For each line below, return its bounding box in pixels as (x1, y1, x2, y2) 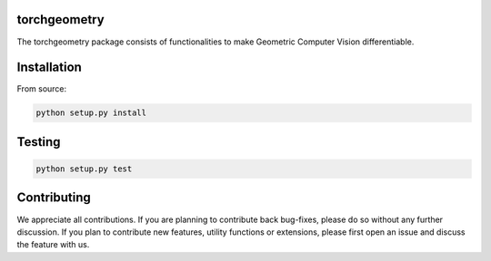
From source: (16, 83, 67, 94)
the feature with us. (16, 239, 90, 250)
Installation (16, 60, 82, 75)
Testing (16, 134, 61, 150)
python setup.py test (35, 164, 133, 174)
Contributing (16, 190, 91, 206)
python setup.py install (35, 108, 147, 118)
